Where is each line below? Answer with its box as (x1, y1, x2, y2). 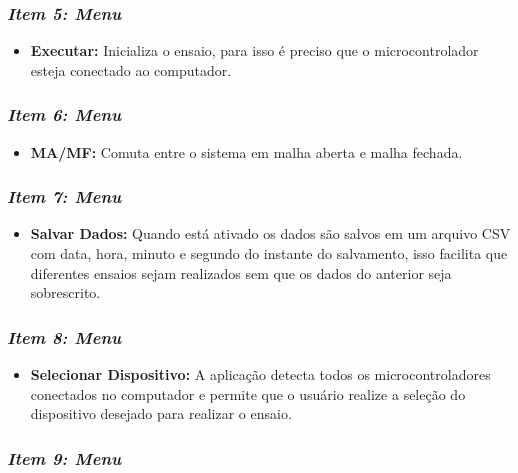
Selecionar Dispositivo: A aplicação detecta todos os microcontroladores (30, 364, 491, 385)
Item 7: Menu (7, 184, 122, 209)
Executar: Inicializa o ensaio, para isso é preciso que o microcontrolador (30, 40, 479, 61)
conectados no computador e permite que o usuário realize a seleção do (30, 383, 466, 404)
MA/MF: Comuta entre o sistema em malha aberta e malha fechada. (30, 141, 463, 162)
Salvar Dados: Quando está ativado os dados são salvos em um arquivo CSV (30, 223, 511, 244)
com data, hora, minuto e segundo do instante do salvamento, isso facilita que (30, 243, 508, 264)
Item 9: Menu (7, 445, 122, 470)
